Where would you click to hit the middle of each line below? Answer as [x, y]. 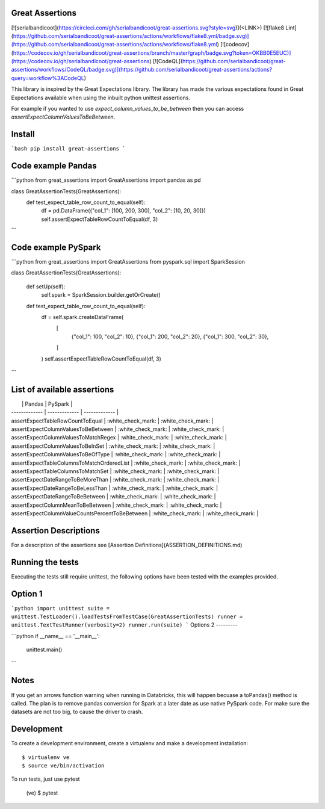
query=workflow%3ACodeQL [48, 78]
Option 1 [27, 594]
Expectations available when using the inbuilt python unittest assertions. [101, 98]
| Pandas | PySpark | [47, 404]
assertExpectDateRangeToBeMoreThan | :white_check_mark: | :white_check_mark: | [115, 480]
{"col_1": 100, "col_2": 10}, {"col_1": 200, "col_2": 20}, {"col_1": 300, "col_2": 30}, [170, 336]
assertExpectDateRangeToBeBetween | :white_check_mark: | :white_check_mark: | [113, 497]
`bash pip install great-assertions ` [68, 149]
